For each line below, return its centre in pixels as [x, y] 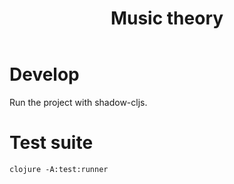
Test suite [51, 143]
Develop [44, 74]
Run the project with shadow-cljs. [78, 102]
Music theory [167, 18]
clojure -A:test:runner [59, 169]
